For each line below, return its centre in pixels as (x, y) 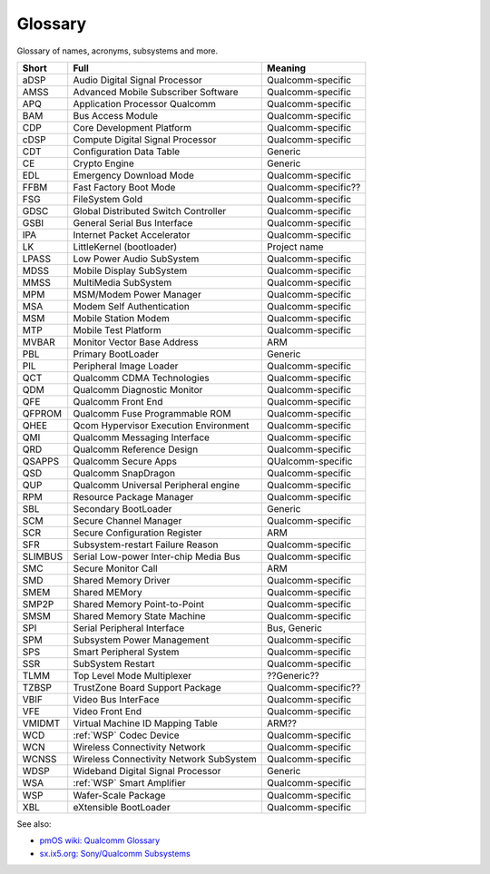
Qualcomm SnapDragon (124, 473)
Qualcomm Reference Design (136, 449)
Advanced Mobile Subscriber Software (156, 92)
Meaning (286, 68)
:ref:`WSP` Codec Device (127, 735)
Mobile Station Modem (121, 318)
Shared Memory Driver (122, 580)
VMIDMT (41, 723)
